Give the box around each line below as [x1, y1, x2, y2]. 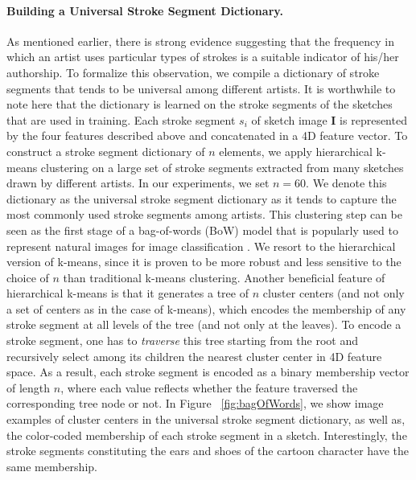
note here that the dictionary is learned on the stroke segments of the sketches [6, 96, 393, 113]
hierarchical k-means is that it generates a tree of [6, 285, 249, 302]
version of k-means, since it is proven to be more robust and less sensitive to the [6, 253, 402, 270]
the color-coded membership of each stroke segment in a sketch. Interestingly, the [6, 426, 407, 443]
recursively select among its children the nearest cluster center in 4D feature [6, 347, 382, 364]
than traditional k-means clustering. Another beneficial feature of [63, 269, 385, 285]
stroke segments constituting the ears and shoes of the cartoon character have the [6, 442, 410, 459]
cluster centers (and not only [262, 285, 405, 302]
